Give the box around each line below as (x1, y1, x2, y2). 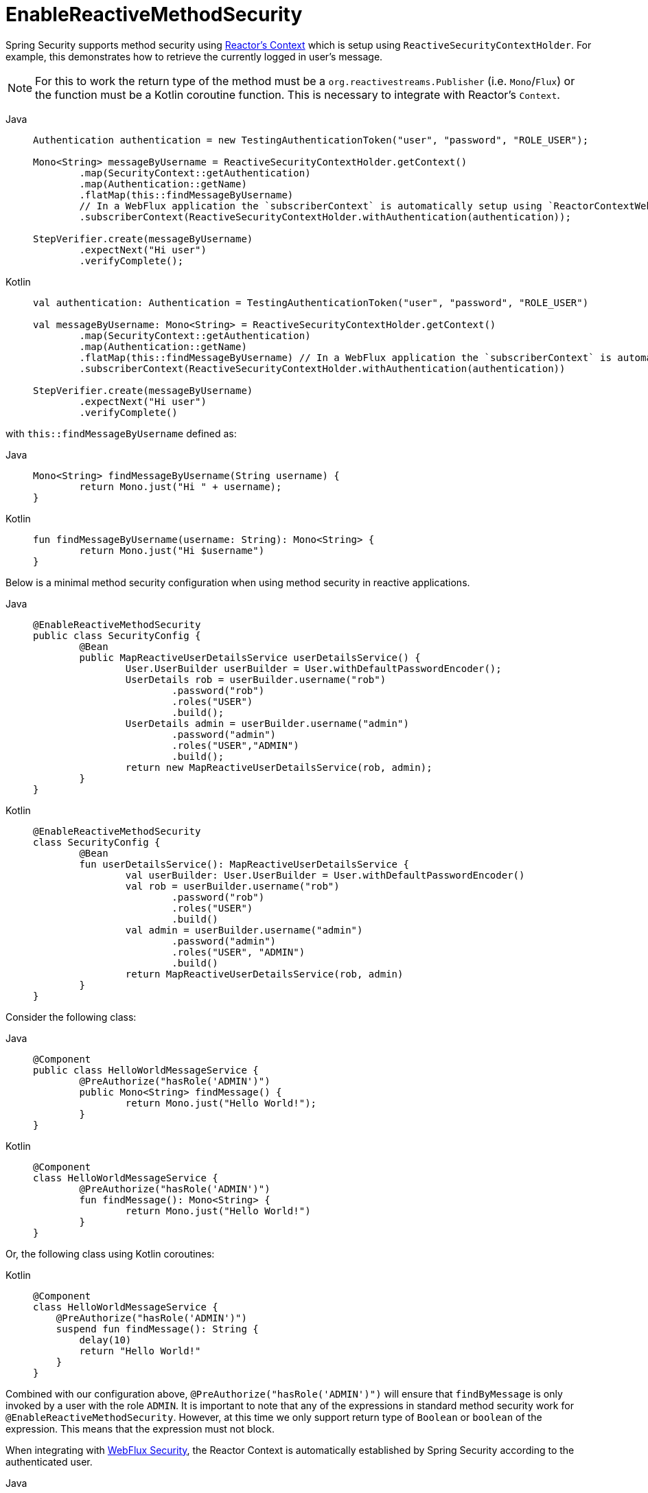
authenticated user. (5, 1455, 93, 1468)
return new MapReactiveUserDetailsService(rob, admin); (125, 761, 432, 773)
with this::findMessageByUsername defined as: (5, 427, 237, 439)
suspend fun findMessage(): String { (56, 1323, 259, 1334)
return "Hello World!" (79, 1345, 201, 1356)
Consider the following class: (5, 1010, 137, 1023)
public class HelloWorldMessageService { (33, 1064, 259, 1076)
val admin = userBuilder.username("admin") (125, 924, 363, 936)
